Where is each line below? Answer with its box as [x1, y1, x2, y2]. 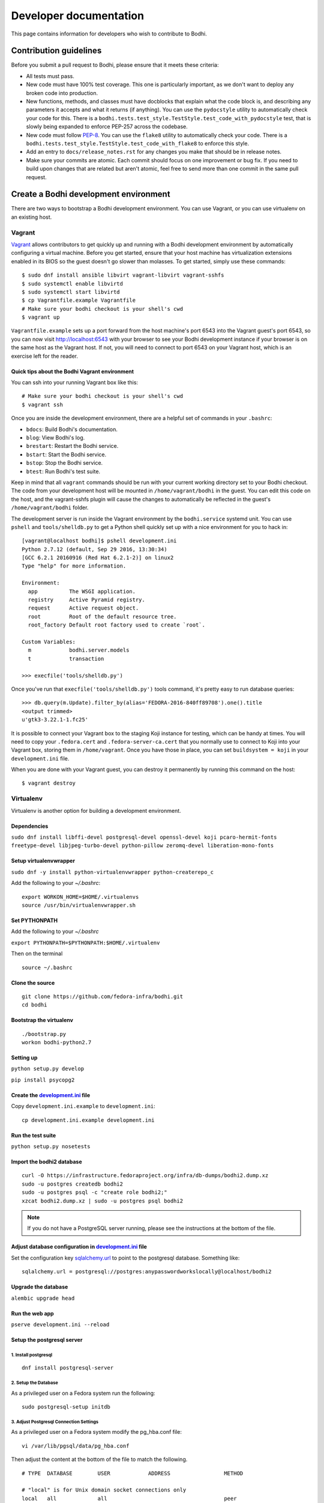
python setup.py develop [11, 1065, 84, 1073]
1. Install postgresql [11, 1351, 53, 1358]
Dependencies [11, 822, 49, 830]
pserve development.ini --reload [11, 1321, 110, 1328]
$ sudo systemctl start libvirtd [22, 289, 120, 295]
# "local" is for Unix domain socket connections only [22, 1487, 187, 1493]
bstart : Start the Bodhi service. [26, 451, 107, 458]
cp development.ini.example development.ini [22, 1116, 155, 1124]
